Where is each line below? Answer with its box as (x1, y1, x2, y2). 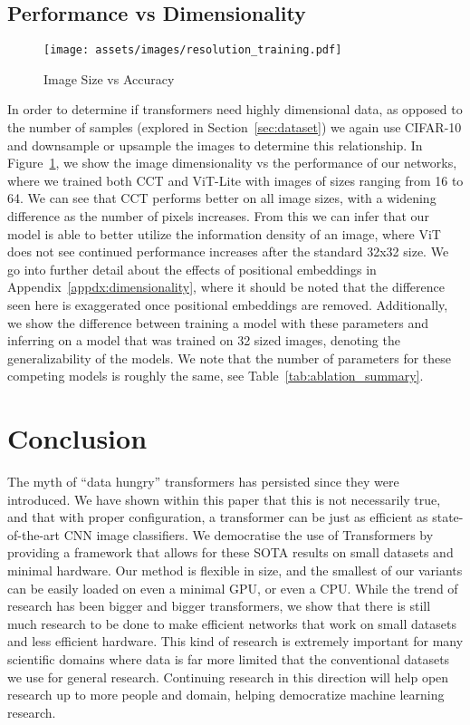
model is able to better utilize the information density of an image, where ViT (7, 224, 441, 243)
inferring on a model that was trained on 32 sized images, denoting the (7, 331, 400, 350)
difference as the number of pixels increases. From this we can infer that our (7, 207, 429, 226)
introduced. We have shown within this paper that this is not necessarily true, (7, 489, 441, 508)
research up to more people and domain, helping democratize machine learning (7, 685, 445, 704)
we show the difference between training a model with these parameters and (7, 313, 429, 332)
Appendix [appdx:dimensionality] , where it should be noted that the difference (7, 277, 445, 296)
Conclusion (7, 420, 148, 457)
